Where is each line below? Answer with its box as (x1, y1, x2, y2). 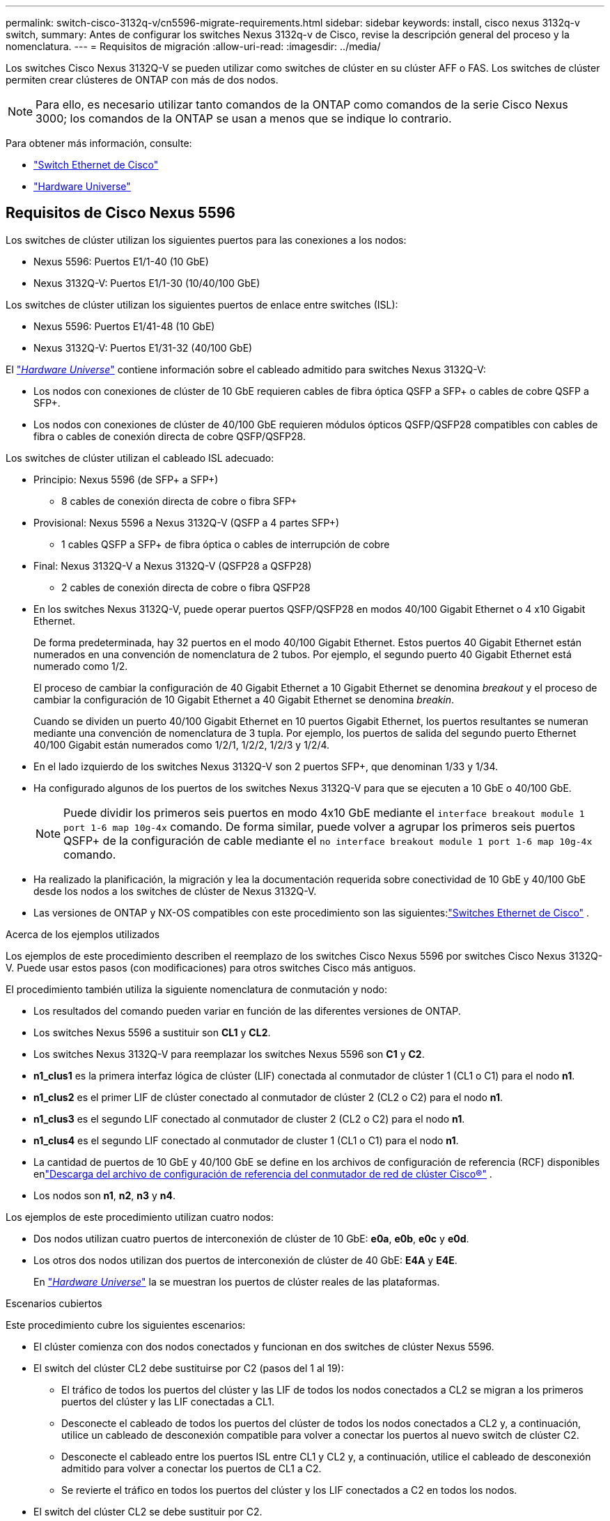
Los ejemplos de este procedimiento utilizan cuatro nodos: (6, 1210, 274, 1223)
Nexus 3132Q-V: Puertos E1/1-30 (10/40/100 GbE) (33, 276, 260, 289)
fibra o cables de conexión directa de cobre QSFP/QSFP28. (33, 430, 306, 442)
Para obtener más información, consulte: (6, 137, 192, 149)
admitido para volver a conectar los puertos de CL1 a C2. (61, 1462, 322, 1474)
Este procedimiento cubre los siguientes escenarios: (6, 1318, 246, 1331)
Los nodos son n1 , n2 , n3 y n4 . (33, 1189, 176, 1201)
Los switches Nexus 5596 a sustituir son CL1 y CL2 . (33, 1026, 271, 1038)
